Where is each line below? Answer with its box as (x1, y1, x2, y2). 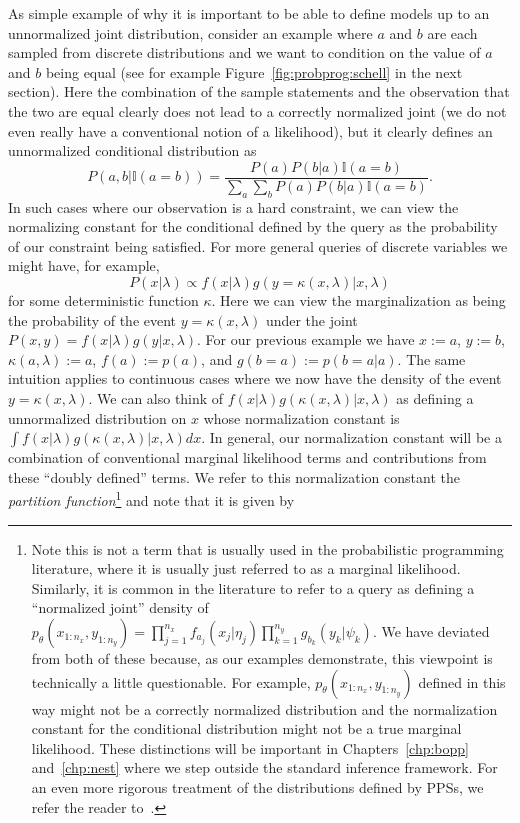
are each (427, 22, 478, 43)
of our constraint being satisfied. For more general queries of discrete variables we (8, 235, 508, 256)
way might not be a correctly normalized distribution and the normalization (31, 698, 498, 719)
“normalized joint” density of (31, 597, 209, 618)
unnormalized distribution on (8, 407, 187, 428)
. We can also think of (88, 387, 224, 408)
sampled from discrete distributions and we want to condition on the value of (8, 42, 481, 63)
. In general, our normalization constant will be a (201, 427, 502, 448)
